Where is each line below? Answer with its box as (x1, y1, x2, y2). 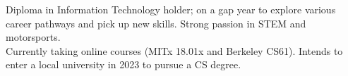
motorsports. (6, 30, 61, 44)
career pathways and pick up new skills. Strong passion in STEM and (6, 15, 306, 30)
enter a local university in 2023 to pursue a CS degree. (6, 57, 241, 72)
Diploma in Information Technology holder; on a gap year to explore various (6, 2, 336, 16)
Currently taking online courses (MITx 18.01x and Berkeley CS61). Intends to (6, 43, 343, 58)
